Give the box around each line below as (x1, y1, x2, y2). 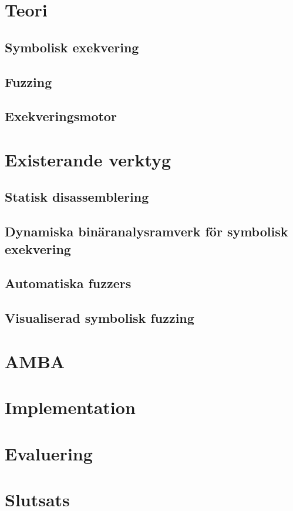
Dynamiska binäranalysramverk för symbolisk (5, 222, 288, 241)
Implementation (5, 395, 136, 419)
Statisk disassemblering (5, 188, 149, 206)
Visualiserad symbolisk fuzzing (5, 309, 194, 327)
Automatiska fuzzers (5, 274, 132, 292)
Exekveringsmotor (5, 107, 117, 125)
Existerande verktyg (5, 147, 171, 171)
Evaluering (5, 441, 93, 465)
